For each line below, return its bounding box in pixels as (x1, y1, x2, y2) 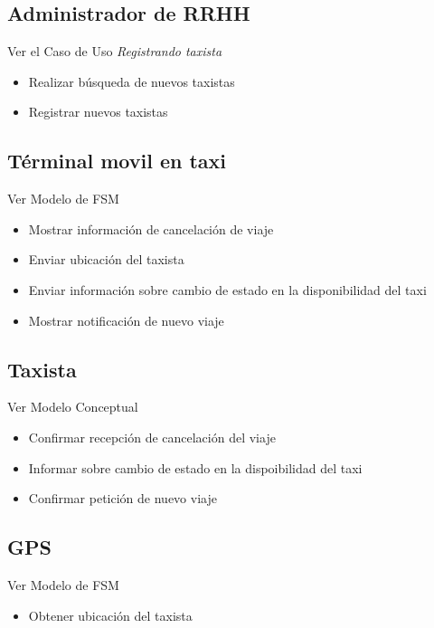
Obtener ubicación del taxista (28, 605, 193, 624)
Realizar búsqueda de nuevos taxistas (28, 71, 235, 90)
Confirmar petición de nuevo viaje (28, 489, 217, 508)
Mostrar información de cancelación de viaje (28, 219, 274, 238)
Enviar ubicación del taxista (28, 250, 184, 269)
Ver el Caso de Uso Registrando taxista (7, 42, 222, 61)
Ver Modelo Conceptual (7, 397, 138, 416)
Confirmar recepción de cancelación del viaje (28, 427, 276, 446)
